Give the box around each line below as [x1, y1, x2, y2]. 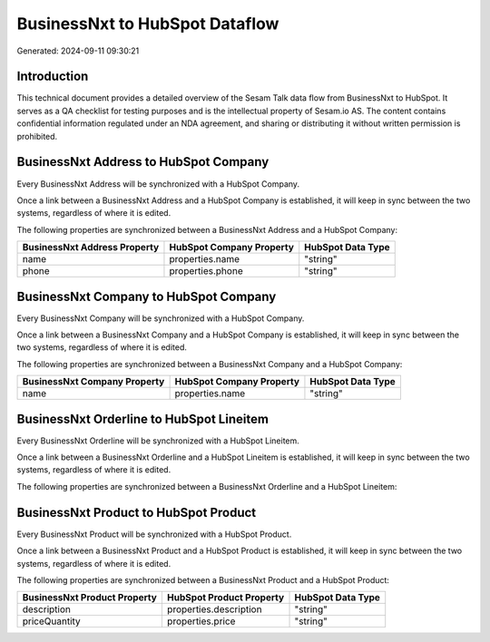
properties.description [166, 603, 262, 616]
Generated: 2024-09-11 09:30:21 [16, 45, 140, 56]
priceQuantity [22, 615, 81, 627]
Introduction [16, 69, 89, 84]
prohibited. [16, 131, 58, 141]
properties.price [166, 615, 236, 627]
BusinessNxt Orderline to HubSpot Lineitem [16, 411, 269, 426]
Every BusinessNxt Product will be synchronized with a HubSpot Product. [16, 529, 292, 540]
